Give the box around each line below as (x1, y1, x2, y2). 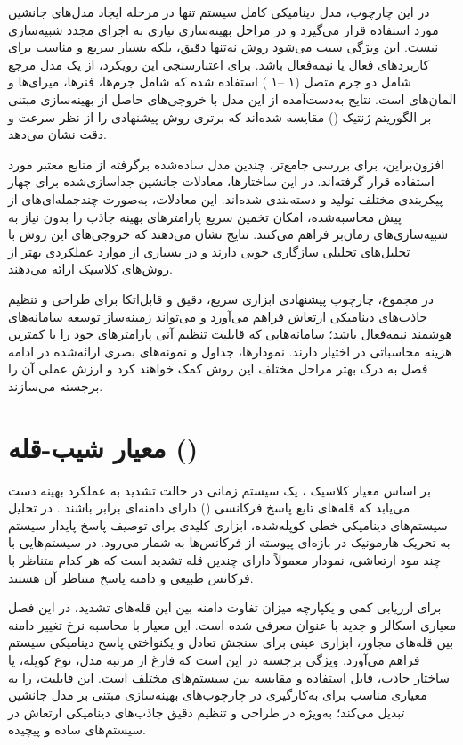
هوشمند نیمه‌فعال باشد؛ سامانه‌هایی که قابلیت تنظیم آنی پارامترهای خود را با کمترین (8, 324, 452, 343)
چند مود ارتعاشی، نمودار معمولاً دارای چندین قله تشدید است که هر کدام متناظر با (8, 550, 442, 569)
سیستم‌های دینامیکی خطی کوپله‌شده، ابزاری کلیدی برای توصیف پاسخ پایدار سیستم (8, 515, 448, 534)
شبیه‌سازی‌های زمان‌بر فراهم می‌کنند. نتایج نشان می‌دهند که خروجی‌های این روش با (8, 225, 449, 243)
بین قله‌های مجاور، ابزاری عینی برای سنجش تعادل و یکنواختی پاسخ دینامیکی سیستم (8, 633, 454, 651)
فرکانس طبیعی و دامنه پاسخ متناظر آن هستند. (8, 568, 254, 586)
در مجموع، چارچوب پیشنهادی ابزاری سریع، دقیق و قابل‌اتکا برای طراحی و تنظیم (8, 289, 434, 307)
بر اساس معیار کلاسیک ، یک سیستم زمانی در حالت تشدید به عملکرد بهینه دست (8, 480, 431, 499)
